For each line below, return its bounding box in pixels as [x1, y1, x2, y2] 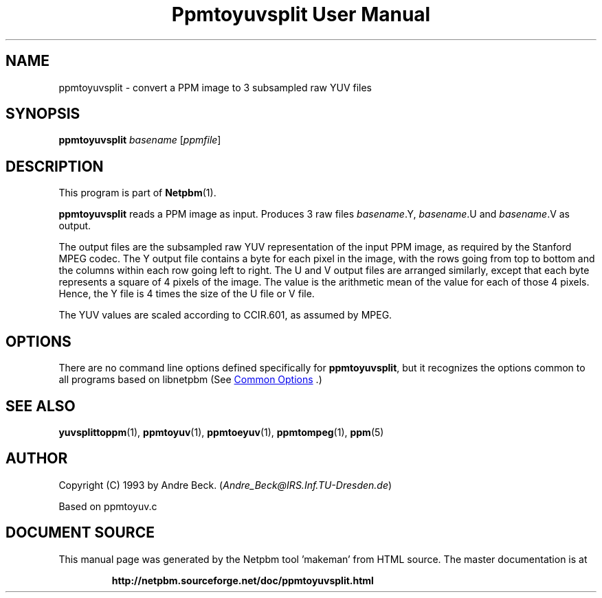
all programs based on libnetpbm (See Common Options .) [58, 373, 322, 386]
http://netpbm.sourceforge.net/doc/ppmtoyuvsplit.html [111, 574, 374, 586]
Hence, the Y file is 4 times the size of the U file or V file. [58, 288, 315, 300]
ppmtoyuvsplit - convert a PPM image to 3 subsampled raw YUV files [58, 81, 372, 93]
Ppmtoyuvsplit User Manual [171, 3, 431, 26]
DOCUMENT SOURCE [5, 524, 155, 542]
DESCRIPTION [5, 157, 104, 175]
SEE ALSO [5, 397, 76, 415]
